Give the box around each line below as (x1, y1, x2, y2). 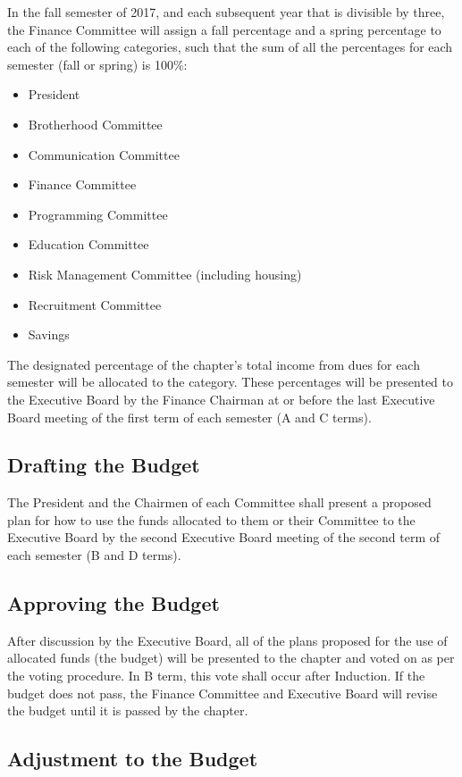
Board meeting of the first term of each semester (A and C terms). (7, 407, 372, 426)
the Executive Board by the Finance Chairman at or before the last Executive (7, 389, 435, 408)
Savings (28, 325, 70, 344)
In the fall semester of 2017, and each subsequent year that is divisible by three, (7, 3, 445, 21)
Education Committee (28, 235, 149, 254)
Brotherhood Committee (28, 114, 163, 133)
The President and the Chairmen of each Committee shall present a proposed (7, 493, 432, 512)
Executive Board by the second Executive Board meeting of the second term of (7, 528, 441, 547)
